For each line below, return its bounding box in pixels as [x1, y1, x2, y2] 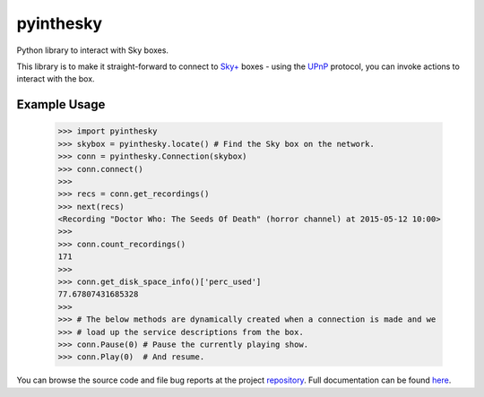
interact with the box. [16, 73, 95, 84]
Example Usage [16, 97, 106, 112]
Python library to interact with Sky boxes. [16, 45, 169, 56]
